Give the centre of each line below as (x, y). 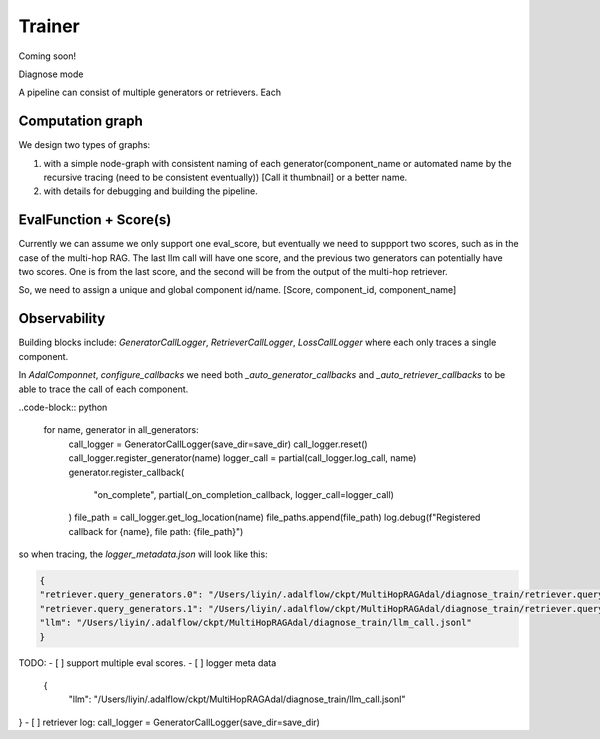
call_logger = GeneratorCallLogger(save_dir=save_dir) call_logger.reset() (218, 444)
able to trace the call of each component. (103, 389)
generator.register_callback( (126, 472)
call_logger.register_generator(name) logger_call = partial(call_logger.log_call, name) (242, 458)
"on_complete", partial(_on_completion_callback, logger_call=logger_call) (243, 494)
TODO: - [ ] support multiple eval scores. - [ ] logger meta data (147, 662)
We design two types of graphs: (84, 145)
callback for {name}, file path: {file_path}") (156, 531)
